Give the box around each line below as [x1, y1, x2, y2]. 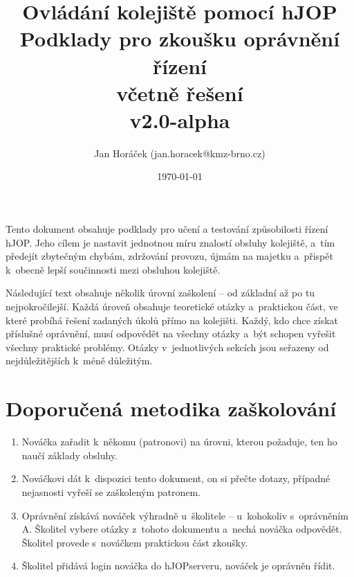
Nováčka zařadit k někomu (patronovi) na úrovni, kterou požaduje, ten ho [21, 434, 337, 449]
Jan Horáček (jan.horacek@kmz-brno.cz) [94, 145, 265, 160]
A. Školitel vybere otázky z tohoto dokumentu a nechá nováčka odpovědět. [21, 522, 342, 536]
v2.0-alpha [129, 105, 230, 134]
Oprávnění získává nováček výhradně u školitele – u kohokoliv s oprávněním [21, 508, 348, 522]
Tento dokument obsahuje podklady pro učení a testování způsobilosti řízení [6, 222, 328, 236]
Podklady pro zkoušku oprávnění [19, 24, 340, 53]
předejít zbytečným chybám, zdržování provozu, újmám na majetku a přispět [6, 249, 333, 263]
